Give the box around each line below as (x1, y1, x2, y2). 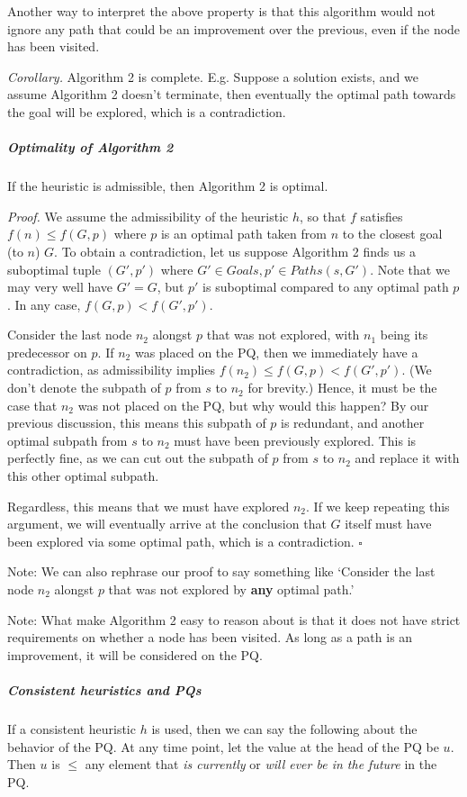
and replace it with (355, 448, 460, 467)
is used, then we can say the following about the (151, 719, 418, 738)
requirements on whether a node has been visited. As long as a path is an (7, 628, 413, 647)
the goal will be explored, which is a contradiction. (7, 102, 286, 121)
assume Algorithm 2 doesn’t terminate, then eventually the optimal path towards (7, 85, 456, 104)
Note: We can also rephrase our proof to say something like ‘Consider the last (7, 562, 436, 581)
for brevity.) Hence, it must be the (247, 378, 437, 397)
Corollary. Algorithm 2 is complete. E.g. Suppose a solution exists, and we (7, 67, 418, 86)
